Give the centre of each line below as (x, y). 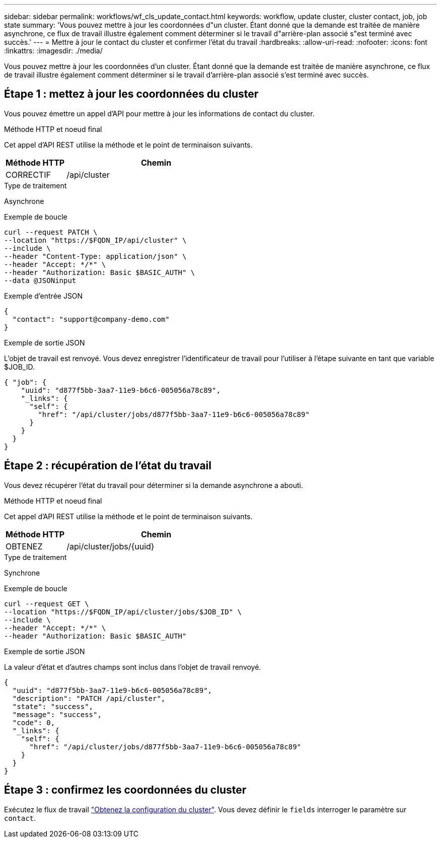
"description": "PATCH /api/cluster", (89, 698)
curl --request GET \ (47, 604)
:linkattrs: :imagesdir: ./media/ (53, 51)
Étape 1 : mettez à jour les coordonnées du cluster (131, 94)
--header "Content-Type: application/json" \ (95, 256)
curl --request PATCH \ (51, 232)
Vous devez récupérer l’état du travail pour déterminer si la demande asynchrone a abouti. (154, 485)
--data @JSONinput (40, 280)
